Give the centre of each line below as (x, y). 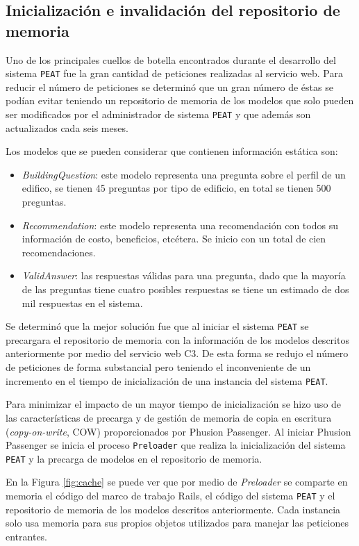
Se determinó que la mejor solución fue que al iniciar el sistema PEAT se (157, 326)
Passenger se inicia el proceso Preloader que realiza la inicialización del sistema (176, 445)
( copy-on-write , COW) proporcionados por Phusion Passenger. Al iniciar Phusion (178, 431)
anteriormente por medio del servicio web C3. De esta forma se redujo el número (177, 353)
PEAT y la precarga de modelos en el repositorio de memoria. (134, 458)
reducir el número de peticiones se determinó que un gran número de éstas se (169, 86)
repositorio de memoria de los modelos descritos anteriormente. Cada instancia (173, 509)
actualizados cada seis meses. (67, 127)
